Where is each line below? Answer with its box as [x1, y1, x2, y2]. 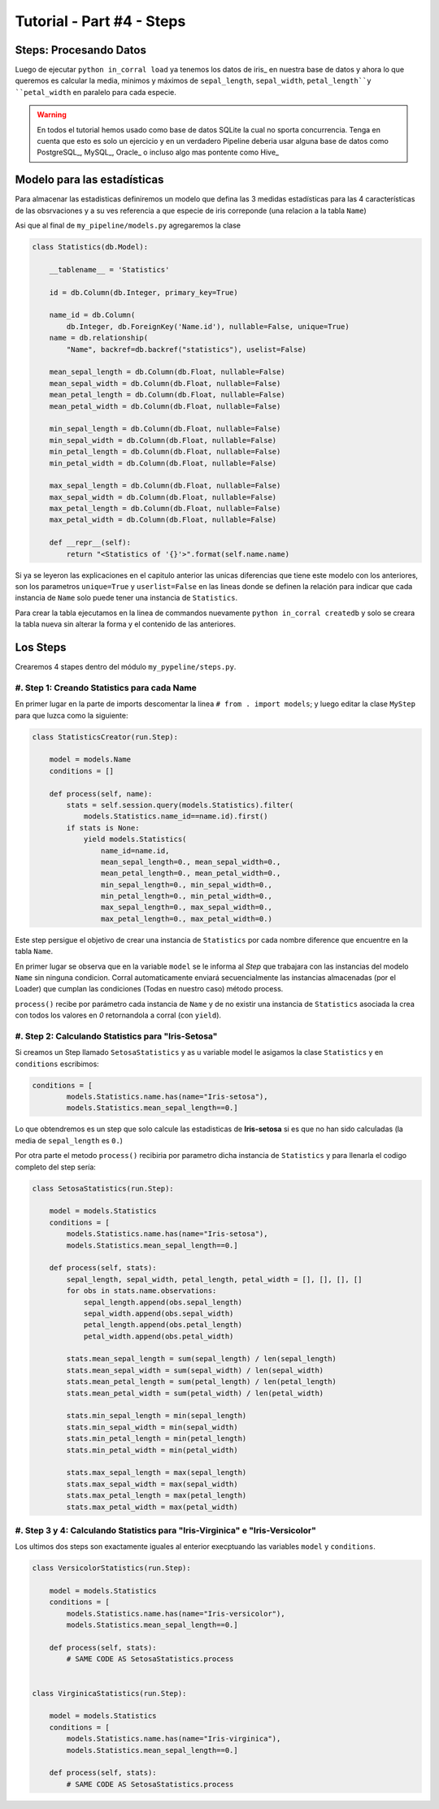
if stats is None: [66, 823, 140, 832]
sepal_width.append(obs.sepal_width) [83, 1308, 234, 1318]
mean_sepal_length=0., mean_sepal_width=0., [100, 857, 281, 866]
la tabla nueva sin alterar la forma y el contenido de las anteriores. [15, 619, 236, 629]
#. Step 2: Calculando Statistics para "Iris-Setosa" [15, 1030, 218, 1042]
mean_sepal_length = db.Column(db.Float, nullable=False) [49, 367, 285, 377]
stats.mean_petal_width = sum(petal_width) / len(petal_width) [66, 1388, 324, 1398]
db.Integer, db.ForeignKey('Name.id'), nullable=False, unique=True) [66, 322, 350, 331]
